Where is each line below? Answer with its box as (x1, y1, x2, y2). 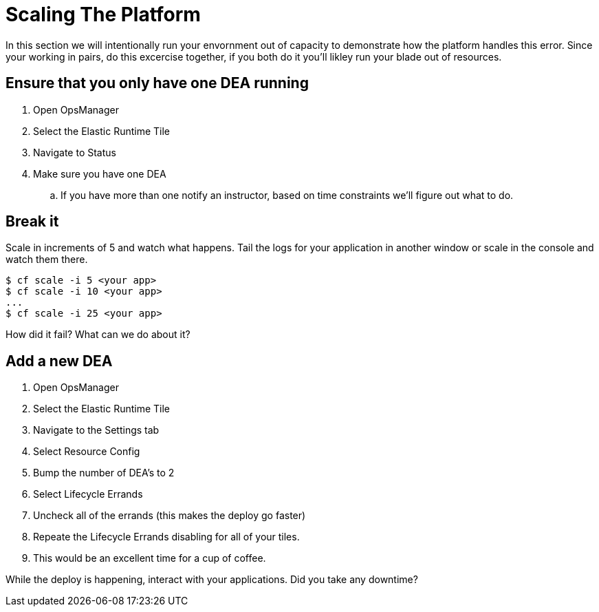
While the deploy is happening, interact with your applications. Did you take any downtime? (6, 573, 418, 586)
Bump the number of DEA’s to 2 (33, 467, 175, 479)
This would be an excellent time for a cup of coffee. (33, 552, 266, 564)
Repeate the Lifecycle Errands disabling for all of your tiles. (33, 531, 300, 543)
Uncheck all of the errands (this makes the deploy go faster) (33, 509, 306, 522)
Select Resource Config (33, 445, 140, 458)
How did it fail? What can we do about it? (6, 328, 190, 341)
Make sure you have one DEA (33, 167, 166, 180)
